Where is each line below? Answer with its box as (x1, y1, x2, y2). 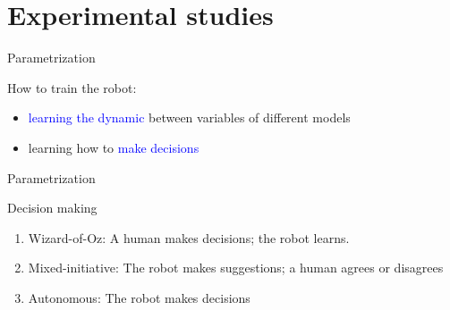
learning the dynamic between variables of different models (28, 108, 351, 127)
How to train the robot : (7, 78, 137, 96)
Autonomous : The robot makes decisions (28, 288, 250, 306)
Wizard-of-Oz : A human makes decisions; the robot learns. (28, 228, 350, 247)
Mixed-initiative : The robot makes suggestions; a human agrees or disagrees (28, 258, 444, 277)
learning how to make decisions (28, 138, 200, 156)
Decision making (7, 198, 98, 217)
